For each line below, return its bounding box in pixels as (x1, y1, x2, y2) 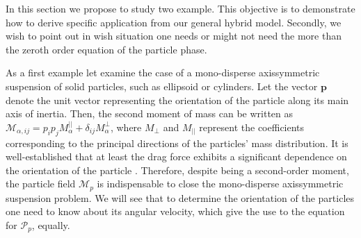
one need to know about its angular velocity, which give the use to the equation (6, 204, 345, 219)
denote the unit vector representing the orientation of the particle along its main (6, 92, 349, 107)
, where (110, 119, 142, 134)
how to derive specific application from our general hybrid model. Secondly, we (6, 15, 342, 29)
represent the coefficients (199, 119, 305, 134)
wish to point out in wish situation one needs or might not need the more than (6, 28, 342, 43)
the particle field (6, 176, 76, 191)
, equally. (31, 217, 70, 232)
